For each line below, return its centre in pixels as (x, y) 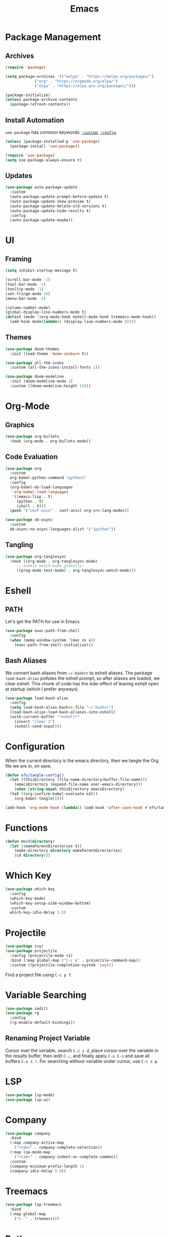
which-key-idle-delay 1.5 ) (38, 912)
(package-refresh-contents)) (40, 104)
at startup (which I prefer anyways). (42, 689)
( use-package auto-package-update (41, 187)
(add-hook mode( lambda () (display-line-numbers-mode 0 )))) (73, 322)
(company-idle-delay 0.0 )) (38, 1171)
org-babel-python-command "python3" (48, 478)
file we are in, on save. (28, 766)
